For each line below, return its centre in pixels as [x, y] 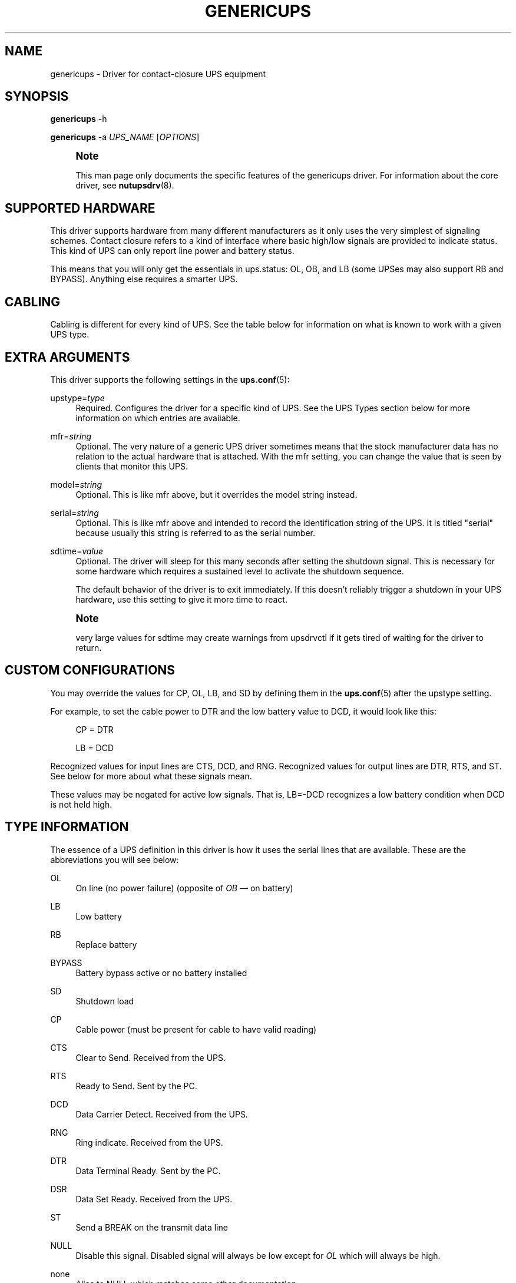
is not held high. [81, 804]
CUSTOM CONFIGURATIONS [90, 670]
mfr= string [71, 436]
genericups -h [79, 119]
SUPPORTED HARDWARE [80, 208]
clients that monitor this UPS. [132, 466]
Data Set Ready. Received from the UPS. [154, 1199]
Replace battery [106, 944]
